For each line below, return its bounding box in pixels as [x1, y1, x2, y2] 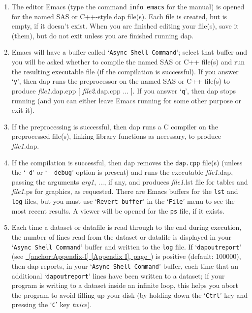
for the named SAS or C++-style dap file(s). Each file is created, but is [11, 11, 227, 21]
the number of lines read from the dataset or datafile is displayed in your [11, 232, 231, 242]
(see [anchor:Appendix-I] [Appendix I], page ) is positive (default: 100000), [11, 251, 241, 261]
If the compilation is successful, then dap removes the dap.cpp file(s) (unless [11, 157, 243, 167]
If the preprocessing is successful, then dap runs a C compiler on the [11, 121, 218, 131]
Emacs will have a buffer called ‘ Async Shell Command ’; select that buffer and [11, 47, 248, 57]
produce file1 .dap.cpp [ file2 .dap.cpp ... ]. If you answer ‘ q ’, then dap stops [11, 85, 236, 95]
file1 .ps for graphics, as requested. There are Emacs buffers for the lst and [11, 186, 238, 196]
